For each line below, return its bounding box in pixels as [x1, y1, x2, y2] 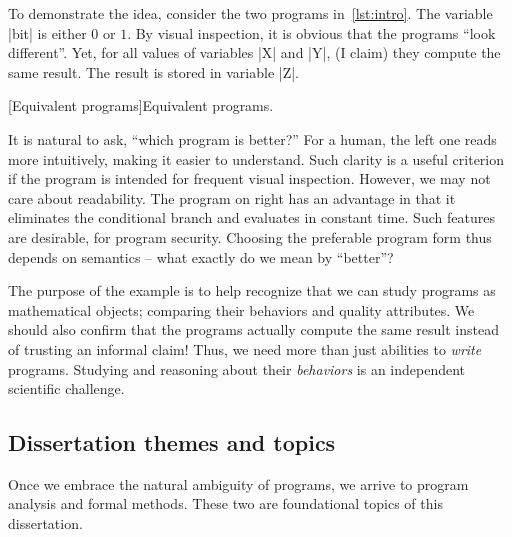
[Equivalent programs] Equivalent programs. [8, 95, 274, 116]
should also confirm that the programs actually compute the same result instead [8, 319, 500, 340]
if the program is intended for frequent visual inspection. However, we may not [8, 168, 491, 189]
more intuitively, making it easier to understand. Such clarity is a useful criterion [8, 148, 505, 169]
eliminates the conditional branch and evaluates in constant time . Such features [8, 207, 495, 228]
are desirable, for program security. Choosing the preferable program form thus [8, 226, 492, 247]
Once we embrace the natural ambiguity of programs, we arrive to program [8, 473, 469, 494]
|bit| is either [8, 22, 87, 43]
